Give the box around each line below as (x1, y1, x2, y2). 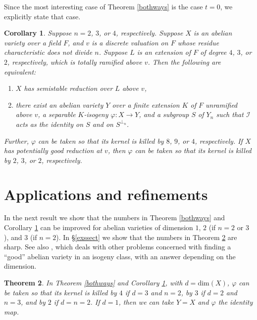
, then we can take (118, 297, 174, 307)
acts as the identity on (15, 119, 84, 129)
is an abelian (194, 28, 232, 38)
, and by (21, 297, 46, 307)
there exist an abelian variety (15, 99, 103, 110)
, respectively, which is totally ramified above (7, 56, 142, 67)
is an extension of (137, 47, 191, 57)
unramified (206, 99, 238, 110)
